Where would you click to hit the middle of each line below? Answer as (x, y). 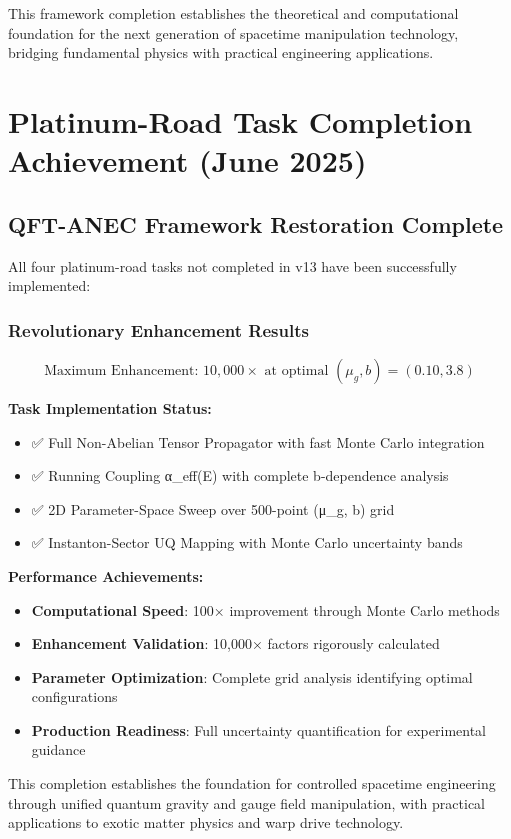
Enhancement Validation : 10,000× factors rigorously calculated (235, 643)
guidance (58, 749)
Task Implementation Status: (110, 407)
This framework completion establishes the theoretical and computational (233, 13)
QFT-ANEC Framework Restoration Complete (256, 223)
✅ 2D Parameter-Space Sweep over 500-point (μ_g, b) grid (213, 508)
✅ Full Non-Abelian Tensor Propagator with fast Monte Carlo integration (258, 441)
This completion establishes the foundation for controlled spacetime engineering (252, 783)
